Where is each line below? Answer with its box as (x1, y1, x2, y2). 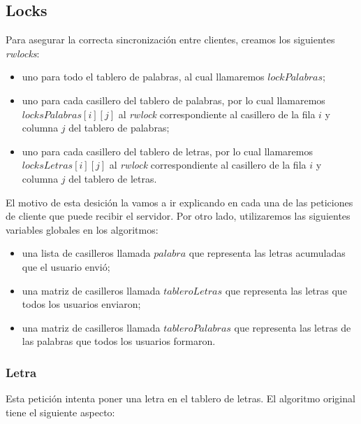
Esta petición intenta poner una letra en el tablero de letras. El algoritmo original (6, 391, 355, 406)
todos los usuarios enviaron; (22, 297, 141, 311)
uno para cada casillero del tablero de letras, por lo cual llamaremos (22, 143, 313, 158)
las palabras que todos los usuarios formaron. (22, 334, 216, 348)
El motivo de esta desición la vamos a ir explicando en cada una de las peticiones (6, 195, 353, 209)
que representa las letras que (225, 283, 347, 297)
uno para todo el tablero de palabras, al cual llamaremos (22, 69, 265, 84)
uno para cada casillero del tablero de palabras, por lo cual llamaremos (22, 92, 325, 107)
